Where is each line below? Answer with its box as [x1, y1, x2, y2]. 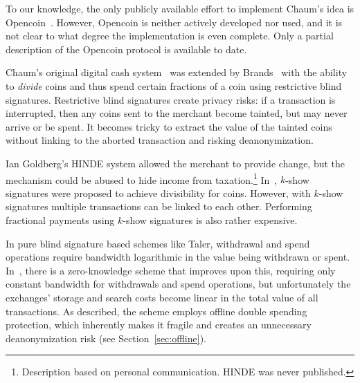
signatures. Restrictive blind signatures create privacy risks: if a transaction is [6, 92, 336, 106]
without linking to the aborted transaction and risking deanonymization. [6, 133, 314, 147]
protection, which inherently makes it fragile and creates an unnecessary [6, 317, 312, 332]
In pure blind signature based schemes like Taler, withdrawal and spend [6, 236, 310, 250]
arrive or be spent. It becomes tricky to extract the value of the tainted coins [6, 119, 332, 133]
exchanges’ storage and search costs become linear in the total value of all [6, 290, 318, 304]
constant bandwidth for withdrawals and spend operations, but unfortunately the [6, 277, 351, 291]
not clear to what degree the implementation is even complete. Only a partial [6, 28, 334, 43]
